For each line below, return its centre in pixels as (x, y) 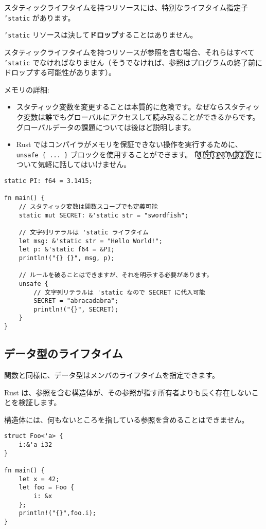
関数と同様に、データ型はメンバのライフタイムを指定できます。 (112, 375)
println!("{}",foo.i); (57, 513)
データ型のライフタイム (64, 353)
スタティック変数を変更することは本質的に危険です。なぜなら (120, 107)
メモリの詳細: (27, 89)
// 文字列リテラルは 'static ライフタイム (84, 232)
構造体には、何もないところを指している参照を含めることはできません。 (127, 419)
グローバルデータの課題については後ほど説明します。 (106, 127)
